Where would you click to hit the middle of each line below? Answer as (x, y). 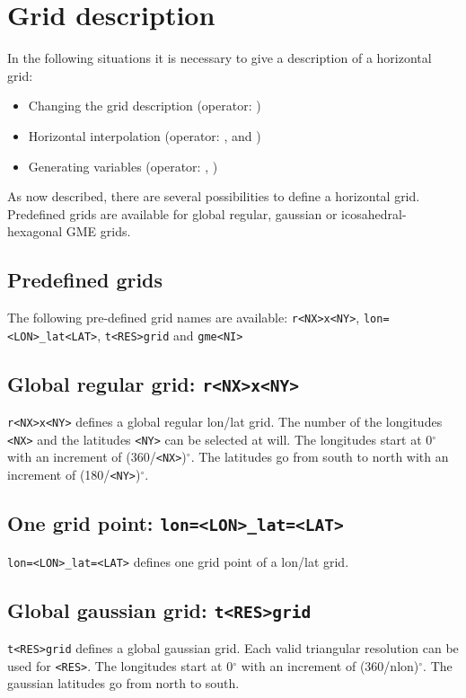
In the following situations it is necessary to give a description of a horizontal (220, 58)
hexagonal (35, 231)
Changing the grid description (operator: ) (145, 106)
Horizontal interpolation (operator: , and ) (145, 135)
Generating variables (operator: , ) (123, 166)
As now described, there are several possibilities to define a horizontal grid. (214, 196)
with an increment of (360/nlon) (330, 665)
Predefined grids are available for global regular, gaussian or (172, 213)
